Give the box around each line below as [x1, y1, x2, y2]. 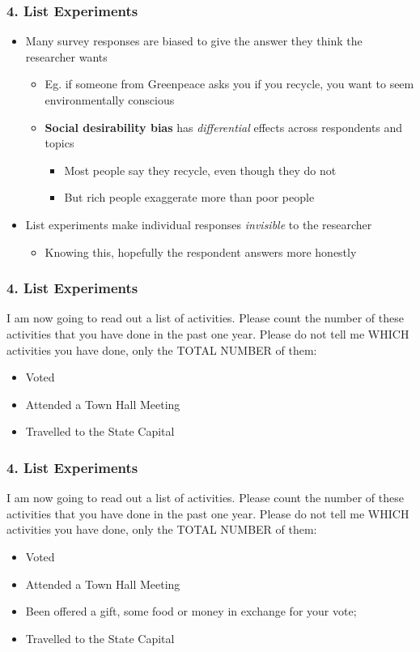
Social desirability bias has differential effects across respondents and [45, 118, 403, 135]
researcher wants [25, 48, 108, 65]
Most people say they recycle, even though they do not [64, 161, 337, 178]
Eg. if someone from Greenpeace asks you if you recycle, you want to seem [45, 75, 414, 92]
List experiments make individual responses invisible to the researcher [25, 215, 372, 232]
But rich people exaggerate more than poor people [64, 189, 315, 206]
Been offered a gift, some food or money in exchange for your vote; [25, 603, 357, 620]
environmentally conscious [45, 92, 175, 108]
